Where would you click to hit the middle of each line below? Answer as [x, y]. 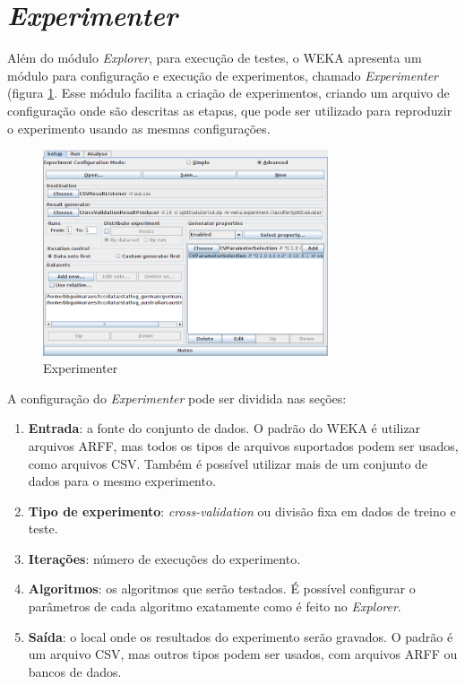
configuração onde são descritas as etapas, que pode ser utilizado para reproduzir [230, 110]
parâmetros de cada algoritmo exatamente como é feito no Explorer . [215, 606]
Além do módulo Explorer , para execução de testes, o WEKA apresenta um [215, 58]
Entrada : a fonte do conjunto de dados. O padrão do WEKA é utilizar [224, 428]
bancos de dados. [75, 671]
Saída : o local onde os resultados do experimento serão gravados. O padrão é [241, 636]
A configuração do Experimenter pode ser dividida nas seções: [177, 398]
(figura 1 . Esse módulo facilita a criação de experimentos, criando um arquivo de [228, 93]
